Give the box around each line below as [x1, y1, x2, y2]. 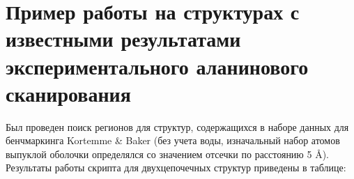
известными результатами [6, 24, 241, 53]
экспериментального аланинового [6, 52, 309, 80]
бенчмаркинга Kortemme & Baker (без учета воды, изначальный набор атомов [6, 133, 340, 148]
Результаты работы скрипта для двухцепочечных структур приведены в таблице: [6, 160, 346, 175]
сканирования [6, 79, 131, 107]
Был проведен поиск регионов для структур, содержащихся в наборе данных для [6, 119, 349, 134]
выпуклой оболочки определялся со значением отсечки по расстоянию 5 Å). [6, 146, 329, 161]
